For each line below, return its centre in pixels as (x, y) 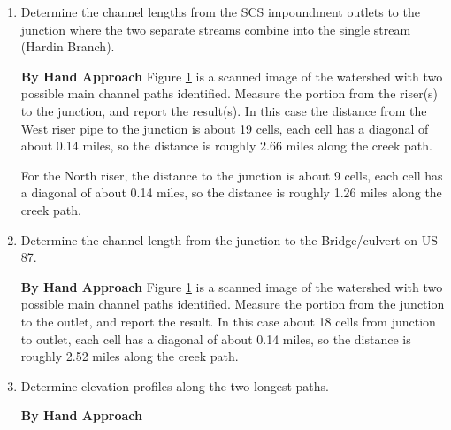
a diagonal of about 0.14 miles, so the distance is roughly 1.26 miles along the (231, 192)
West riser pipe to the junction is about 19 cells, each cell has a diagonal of (225, 128)
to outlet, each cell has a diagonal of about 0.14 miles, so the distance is (216, 338)
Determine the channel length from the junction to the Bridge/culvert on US (229, 239)
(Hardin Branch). (68, 46)
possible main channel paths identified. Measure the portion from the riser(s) (229, 93)
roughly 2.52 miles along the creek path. (130, 356)
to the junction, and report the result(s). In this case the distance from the (224, 110)
